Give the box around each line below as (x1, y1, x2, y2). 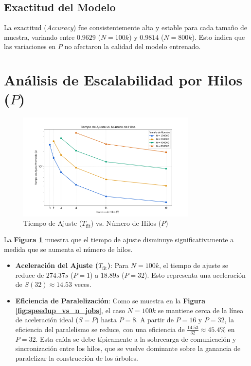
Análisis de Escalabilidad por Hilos (4, 70, 243, 90)
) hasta (96, 315, 117, 325)
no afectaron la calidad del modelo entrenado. (64, 41, 201, 51)
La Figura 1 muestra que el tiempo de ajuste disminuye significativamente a (4, 234, 234, 244)
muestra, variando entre (4, 32, 75, 42)
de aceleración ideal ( (15, 315, 78, 325)
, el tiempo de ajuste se (159, 260, 229, 270)
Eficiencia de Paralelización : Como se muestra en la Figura (15, 295, 206, 305)
